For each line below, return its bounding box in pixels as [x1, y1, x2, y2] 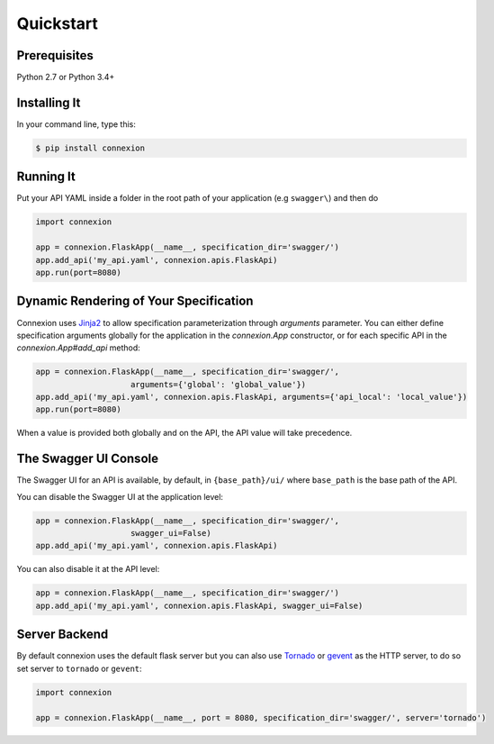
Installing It [16, 95, 81, 110]
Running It [16, 169, 76, 185]
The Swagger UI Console [16, 451, 159, 467]
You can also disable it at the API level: [16, 564, 160, 575]
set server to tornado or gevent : [16, 663, 143, 674]
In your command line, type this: [16, 118, 137, 130]
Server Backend [16, 627, 109, 642]
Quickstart [16, 14, 99, 33]
